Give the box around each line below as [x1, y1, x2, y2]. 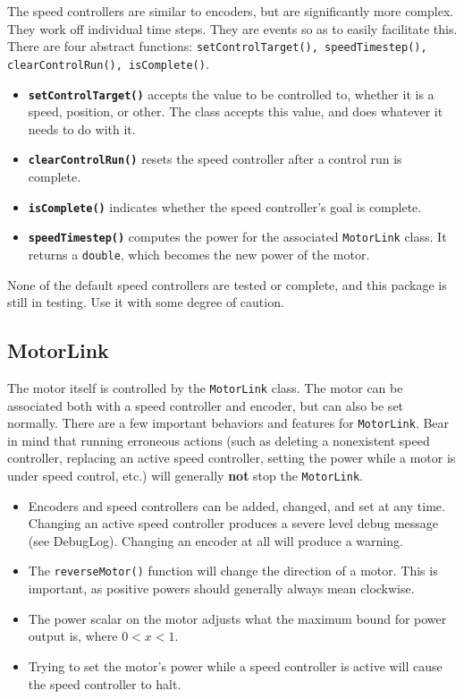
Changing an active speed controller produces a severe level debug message [28, 514, 439, 533]
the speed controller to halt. [28, 674, 181, 693]
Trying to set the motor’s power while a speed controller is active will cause [28, 656, 443, 675]
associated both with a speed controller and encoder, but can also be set [7, 396, 404, 414]
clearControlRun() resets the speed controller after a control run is [28, 149, 402, 168]
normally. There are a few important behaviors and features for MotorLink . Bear [7, 413, 450, 432]
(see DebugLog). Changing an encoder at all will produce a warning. [28, 531, 403, 550]
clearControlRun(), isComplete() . [7, 54, 209, 72]
